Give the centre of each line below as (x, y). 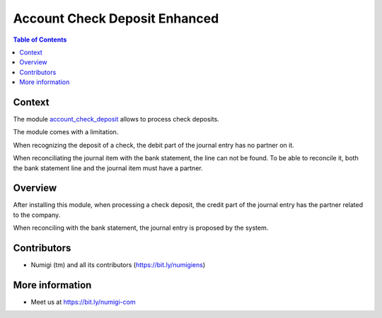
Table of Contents (40, 40)
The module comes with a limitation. (66, 132)
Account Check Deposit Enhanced (116, 18)
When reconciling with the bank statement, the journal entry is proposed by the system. (141, 228)
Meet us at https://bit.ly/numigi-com (83, 302)
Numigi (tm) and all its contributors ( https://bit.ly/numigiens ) (118, 265)
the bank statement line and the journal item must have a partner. (108, 168)
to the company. (37, 215)
